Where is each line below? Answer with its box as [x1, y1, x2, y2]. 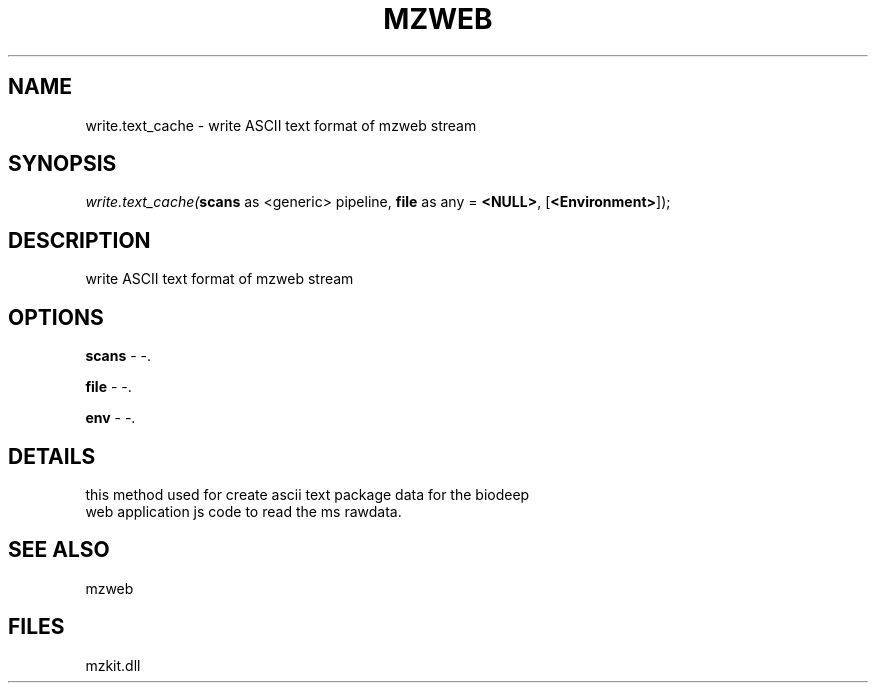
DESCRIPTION [8, 227, 151, 253]
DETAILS [8, 443, 96, 469]
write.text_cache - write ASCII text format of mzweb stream [85, 116, 477, 134]
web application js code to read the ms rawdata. [85, 502, 402, 520]
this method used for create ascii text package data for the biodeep [85, 485, 530, 503]
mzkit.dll [85, 656, 141, 674]
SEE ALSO [8, 537, 110, 563]
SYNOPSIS [8, 151, 117, 177]
